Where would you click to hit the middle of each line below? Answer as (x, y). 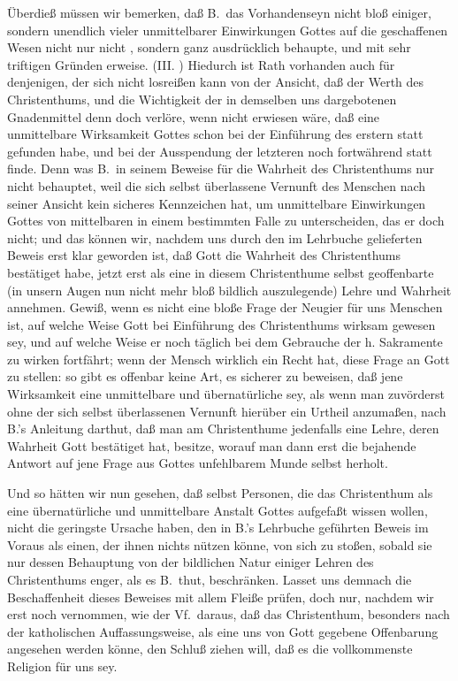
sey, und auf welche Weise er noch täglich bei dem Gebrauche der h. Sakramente (225, 342)
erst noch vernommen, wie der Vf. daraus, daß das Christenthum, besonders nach (229, 614)
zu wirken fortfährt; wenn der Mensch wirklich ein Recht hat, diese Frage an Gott (229, 359)
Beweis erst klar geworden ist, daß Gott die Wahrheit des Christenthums (204, 255)
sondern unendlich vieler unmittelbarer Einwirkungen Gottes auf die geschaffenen (228, 30)
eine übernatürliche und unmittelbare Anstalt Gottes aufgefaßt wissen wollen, (218, 510)
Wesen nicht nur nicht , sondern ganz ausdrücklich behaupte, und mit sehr (209, 47)
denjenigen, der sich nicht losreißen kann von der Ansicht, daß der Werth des (216, 82)
